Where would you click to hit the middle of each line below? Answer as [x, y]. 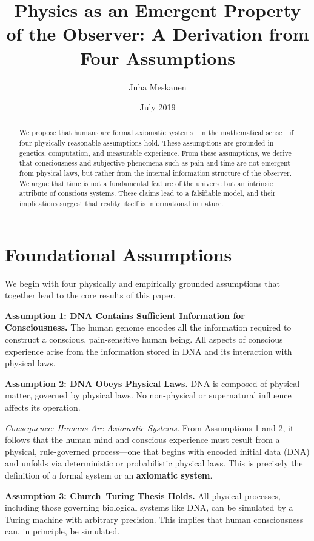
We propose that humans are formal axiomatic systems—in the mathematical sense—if [156, 133]
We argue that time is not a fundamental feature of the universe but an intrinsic [146, 183]
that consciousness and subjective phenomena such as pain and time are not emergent [155, 163]
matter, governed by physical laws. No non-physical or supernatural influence [148, 395]
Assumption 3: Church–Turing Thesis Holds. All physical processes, [143, 495]
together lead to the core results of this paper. [90, 295]
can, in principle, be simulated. [62, 531]
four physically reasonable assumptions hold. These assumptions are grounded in [146, 143]
